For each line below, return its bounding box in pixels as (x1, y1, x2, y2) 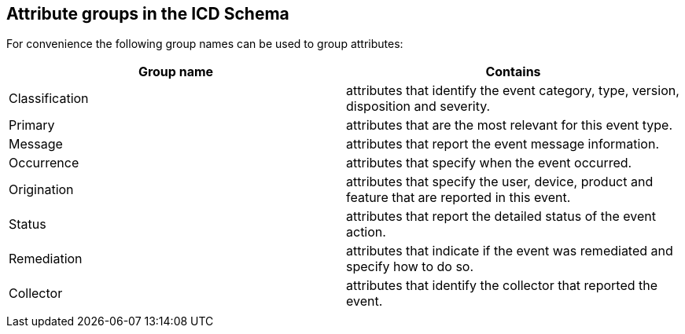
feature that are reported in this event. (346, 189, 571, 206)
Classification (9, 90, 89, 107)
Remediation (9, 251, 83, 267)
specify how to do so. (346, 259, 474, 275)
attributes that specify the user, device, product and (346, 174, 654, 190)
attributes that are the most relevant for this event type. (346, 117, 673, 134)
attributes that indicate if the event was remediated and (346, 243, 673, 259)
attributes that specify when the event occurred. (346, 155, 632, 171)
